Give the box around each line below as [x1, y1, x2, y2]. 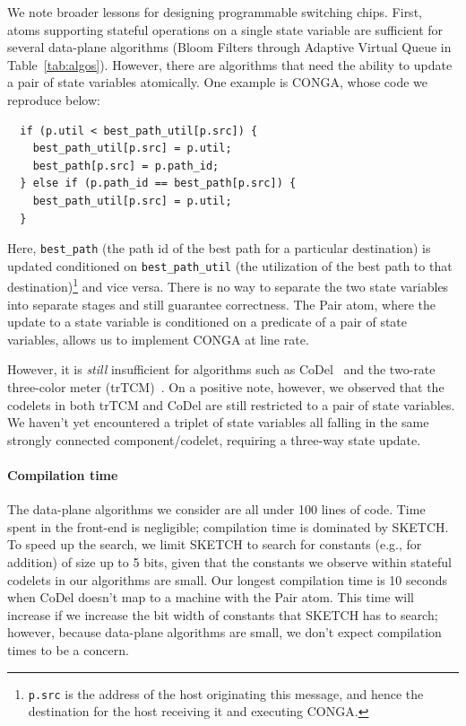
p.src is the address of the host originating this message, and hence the [28, 684, 424, 703]
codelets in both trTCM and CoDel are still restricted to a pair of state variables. [7, 395, 455, 414]
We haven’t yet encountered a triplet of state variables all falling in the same [7, 413, 429, 432]
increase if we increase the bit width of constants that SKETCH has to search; [7, 605, 438, 624]
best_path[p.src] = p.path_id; [32, 159, 220, 172]
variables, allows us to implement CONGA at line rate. [7, 329, 309, 348]
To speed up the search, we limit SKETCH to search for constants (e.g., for [7, 535, 422, 554]
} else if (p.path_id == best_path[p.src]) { [20, 177, 297, 190]
